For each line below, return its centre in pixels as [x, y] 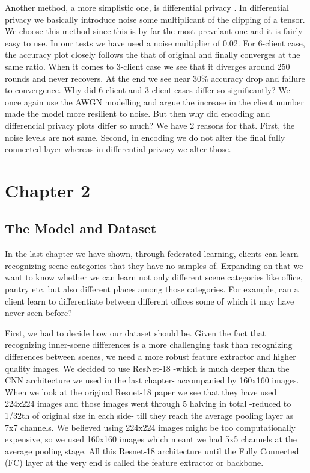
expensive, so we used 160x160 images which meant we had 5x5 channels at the [151, 439]
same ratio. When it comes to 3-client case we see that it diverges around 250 [147, 66]
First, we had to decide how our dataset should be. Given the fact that [135, 332]
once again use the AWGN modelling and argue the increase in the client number [154, 101]
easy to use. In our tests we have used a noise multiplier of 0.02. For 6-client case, [155, 42]
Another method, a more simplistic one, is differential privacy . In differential [147, 7]
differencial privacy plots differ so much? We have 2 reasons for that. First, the [150, 125]
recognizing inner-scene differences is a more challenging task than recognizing [149, 345]
